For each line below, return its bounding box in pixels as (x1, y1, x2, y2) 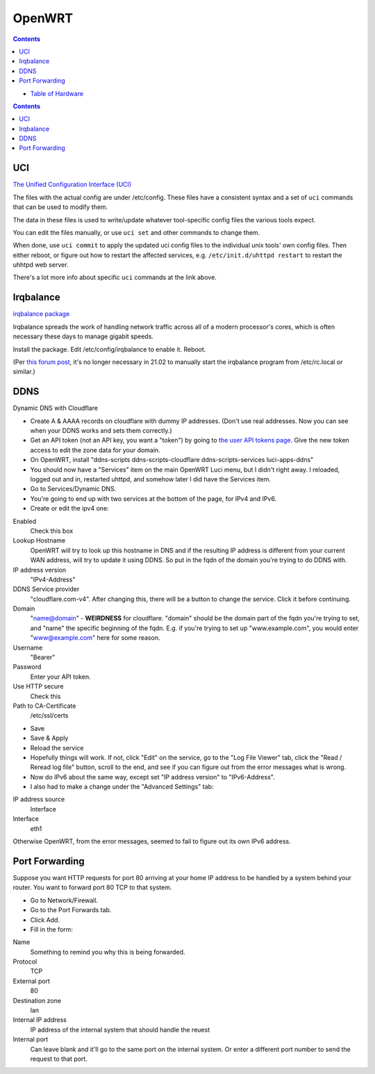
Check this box (30, 527, 74, 535)
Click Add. (30, 916, 60, 924)
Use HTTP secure (12, 682, 64, 691)
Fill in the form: (30, 925, 73, 934)
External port (12, 977, 50, 985)
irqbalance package (12, 310, 70, 318)
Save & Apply (30, 734, 69, 743)
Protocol (12, 957, 37, 966)
